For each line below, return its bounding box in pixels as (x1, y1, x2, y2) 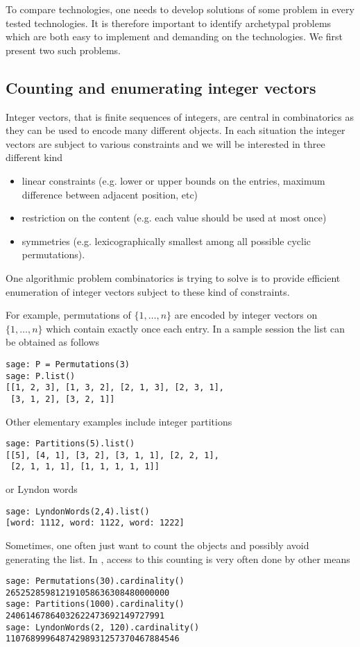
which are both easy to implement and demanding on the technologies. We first (6, 29, 343, 44)
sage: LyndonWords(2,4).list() (6, 506, 150, 516)
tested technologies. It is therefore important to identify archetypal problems (6, 15, 332, 30)
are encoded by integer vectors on (174, 308, 318, 322)
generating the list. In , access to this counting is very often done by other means (6, 551, 350, 566)
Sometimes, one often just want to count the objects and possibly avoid (6, 537, 309, 552)
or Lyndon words (6, 482, 78, 496)
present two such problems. (6, 42, 121, 57)
